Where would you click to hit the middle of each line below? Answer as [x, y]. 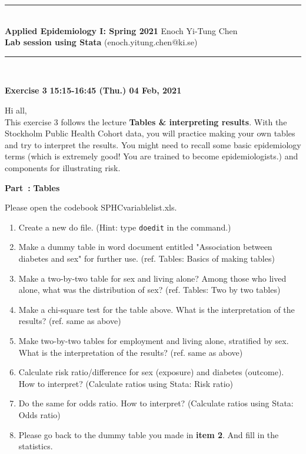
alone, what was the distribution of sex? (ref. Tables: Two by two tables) [149, 290]
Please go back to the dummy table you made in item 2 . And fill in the [149, 434]
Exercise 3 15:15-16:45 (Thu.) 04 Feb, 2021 [93, 90]
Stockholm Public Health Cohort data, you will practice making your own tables [150, 133]
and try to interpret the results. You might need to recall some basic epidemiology [153, 144]
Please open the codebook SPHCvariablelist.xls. [91, 207]
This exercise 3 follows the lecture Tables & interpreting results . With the [146, 121]
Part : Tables [32, 187]
